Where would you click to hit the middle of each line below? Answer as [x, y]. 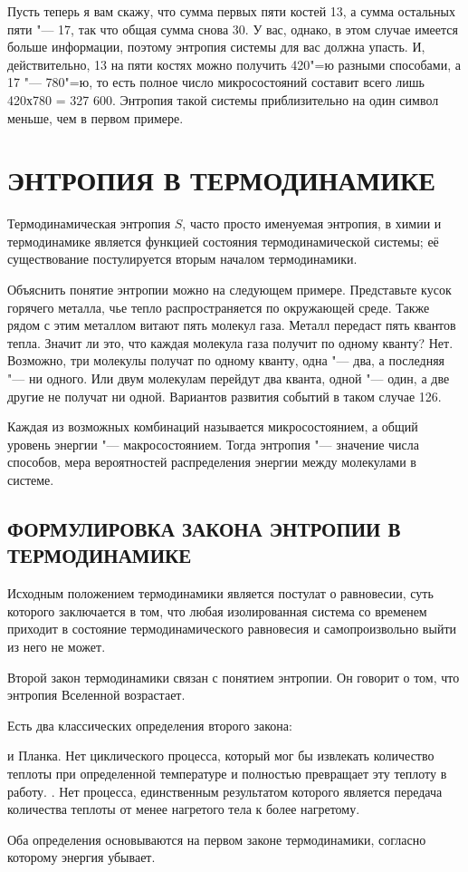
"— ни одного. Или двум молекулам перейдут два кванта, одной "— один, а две [229, 378]
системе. [31, 480]
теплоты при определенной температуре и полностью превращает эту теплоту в [227, 773]
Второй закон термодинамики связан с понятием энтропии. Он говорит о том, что [234, 677]
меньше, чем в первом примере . [96, 117]
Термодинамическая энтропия [89, 223]
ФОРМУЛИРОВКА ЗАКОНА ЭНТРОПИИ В [204, 528]
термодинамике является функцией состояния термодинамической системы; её [223, 241]
